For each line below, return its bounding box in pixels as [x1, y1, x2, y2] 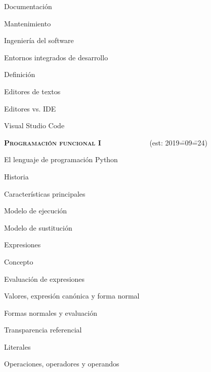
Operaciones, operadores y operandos [4, 358, 119, 369]
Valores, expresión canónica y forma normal [4, 290, 140, 301]
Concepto [4, 256, 33, 267]
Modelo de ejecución [4, 205, 67, 216]
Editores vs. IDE [4, 103, 56, 114]
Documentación [4, 1, 52, 11]
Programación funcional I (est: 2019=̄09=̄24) [4, 137, 207, 147]
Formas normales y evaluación [4, 307, 97, 318]
